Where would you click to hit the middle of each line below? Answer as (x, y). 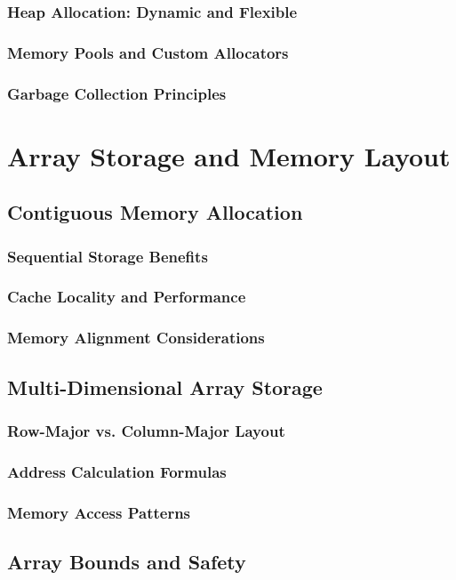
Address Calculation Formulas (117, 471)
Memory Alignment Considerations (136, 338)
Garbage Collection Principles (117, 93)
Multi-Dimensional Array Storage (165, 387)
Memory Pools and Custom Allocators (148, 52)
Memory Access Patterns (99, 512)
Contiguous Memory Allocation (155, 212)
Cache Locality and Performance (127, 297)
